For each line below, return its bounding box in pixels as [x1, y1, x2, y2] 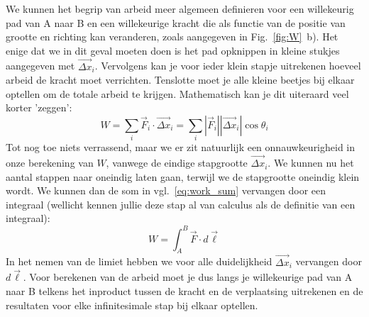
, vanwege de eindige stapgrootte [106, 155, 248, 170]
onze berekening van [6, 155, 94, 170]
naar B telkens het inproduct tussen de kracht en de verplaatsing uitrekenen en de [6, 284, 363, 298]
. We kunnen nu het [268, 155, 354, 170]
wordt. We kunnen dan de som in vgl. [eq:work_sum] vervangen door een [6, 183, 326, 198]
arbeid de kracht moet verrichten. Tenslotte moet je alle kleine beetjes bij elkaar [6, 72, 355, 87]
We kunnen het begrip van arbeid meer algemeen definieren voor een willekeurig [6, 1, 354, 16]
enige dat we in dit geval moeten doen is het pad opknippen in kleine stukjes [6, 43, 340, 57]
